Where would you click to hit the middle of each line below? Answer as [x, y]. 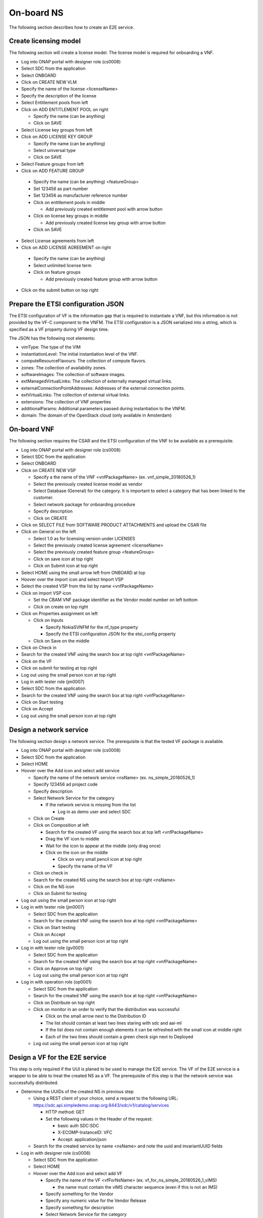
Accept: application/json [82, 1139]
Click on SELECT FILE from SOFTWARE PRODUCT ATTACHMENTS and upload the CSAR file [114, 525]
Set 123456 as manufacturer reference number [80, 195]
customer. [43, 497]
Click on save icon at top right [63, 559]
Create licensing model [45, 41]
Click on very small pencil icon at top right [100, 859]
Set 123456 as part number [61, 189]
